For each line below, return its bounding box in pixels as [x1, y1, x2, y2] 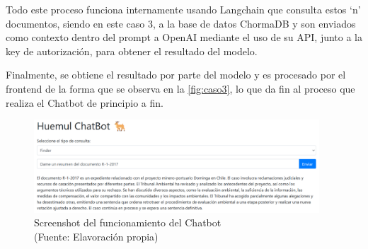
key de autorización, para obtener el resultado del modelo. [6, 43, 258, 58]
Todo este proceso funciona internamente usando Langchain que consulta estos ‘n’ [6, 2, 361, 16]
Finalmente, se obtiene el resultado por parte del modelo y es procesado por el [6, 67, 346, 82]
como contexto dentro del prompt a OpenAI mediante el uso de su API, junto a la [6, 30, 363, 45]
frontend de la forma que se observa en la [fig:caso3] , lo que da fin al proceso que [6, 81, 355, 95]
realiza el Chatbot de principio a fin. [6, 95, 163, 110]
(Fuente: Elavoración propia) [34, 228, 159, 243]
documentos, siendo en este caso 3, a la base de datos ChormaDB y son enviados [6, 16, 356, 30]
